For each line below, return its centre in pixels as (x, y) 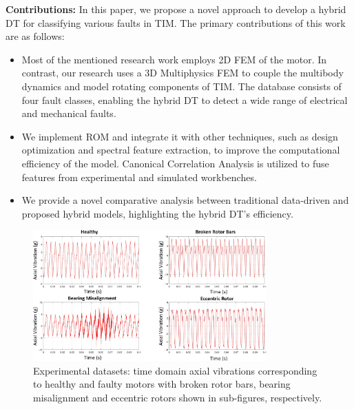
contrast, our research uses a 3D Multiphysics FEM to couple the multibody (183, 73)
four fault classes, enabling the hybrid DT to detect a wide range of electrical (185, 99)
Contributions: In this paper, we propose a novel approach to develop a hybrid (176, 9)
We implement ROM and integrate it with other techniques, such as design (180, 136)
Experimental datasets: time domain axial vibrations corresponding (175, 370)
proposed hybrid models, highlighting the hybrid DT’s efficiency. (157, 213)
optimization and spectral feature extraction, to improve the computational (181, 150)
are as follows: (35, 36)
